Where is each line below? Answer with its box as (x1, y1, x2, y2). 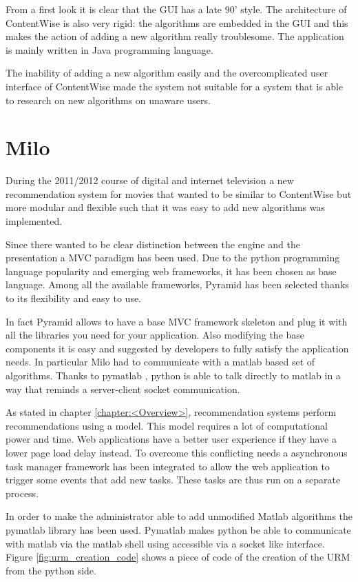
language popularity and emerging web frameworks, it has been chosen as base (6, 263, 337, 278)
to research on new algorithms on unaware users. (6, 92, 211, 107)
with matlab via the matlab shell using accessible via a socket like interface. (6, 536, 325, 550)
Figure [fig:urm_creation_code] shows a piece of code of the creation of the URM (6, 550, 350, 564)
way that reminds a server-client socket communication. (6, 381, 240, 396)
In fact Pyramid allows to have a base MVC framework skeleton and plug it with (6, 314, 348, 328)
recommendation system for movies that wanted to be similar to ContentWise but (6, 186, 352, 201)
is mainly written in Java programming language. (6, 42, 213, 57)
